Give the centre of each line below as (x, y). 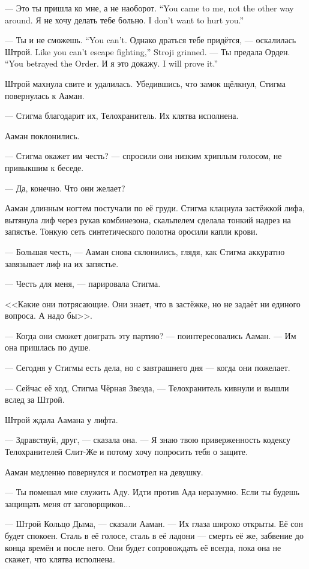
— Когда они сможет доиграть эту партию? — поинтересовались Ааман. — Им (151, 335)
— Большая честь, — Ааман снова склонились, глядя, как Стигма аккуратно (145, 251)
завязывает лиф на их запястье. (62, 263)
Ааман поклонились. (42, 135)
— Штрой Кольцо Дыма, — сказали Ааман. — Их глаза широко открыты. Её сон (154, 524)
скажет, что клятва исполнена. (60, 559)
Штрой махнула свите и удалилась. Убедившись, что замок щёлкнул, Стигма (145, 83)
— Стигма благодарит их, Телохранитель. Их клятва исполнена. (122, 116)
